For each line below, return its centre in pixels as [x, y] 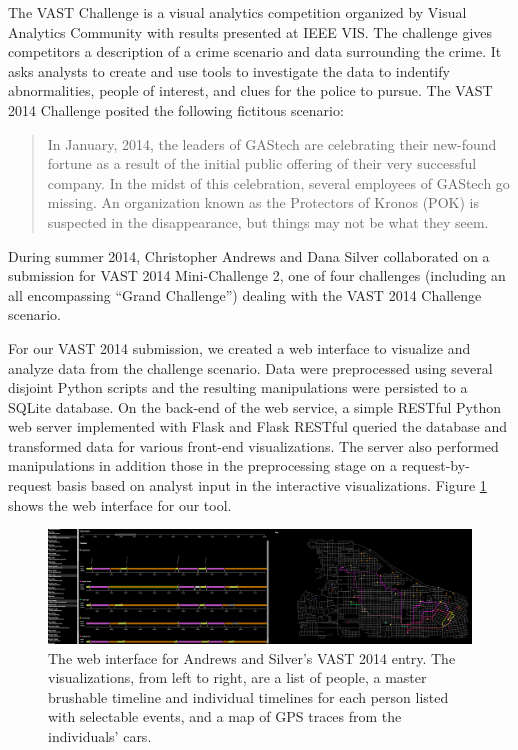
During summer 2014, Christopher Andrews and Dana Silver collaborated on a [249, 255]
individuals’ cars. [100, 735]
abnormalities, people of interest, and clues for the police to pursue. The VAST [250, 90]
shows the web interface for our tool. [120, 504]
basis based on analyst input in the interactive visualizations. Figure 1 [271, 485]
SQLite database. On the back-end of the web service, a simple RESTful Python [254, 406]
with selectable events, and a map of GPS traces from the [225, 716]
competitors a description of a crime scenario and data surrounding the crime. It [255, 51]
